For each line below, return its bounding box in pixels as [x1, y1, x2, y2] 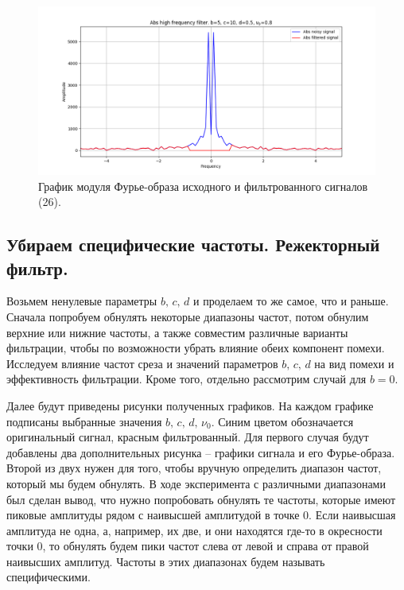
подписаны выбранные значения [6, 413, 162, 429]
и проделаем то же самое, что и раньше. [193, 293, 389, 309]
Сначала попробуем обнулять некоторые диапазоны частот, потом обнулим [6, 308, 369, 324]
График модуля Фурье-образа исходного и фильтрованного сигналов [38, 177, 368, 194]
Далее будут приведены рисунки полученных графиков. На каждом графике [6, 397, 374, 413]
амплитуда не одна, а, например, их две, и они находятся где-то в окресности [6, 522, 383, 538]
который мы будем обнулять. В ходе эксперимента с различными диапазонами [6, 475, 386, 491]
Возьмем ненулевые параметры [6, 293, 157, 309]
